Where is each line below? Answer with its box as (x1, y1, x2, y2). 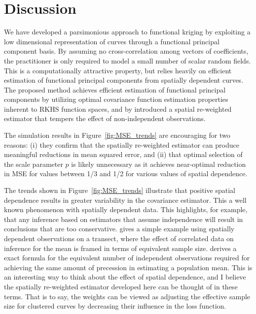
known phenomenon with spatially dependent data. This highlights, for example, (4, 204, 248, 215)
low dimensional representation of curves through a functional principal (4, 36, 219, 46)
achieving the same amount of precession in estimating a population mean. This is (4, 262, 253, 272)
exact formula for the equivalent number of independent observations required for (4, 252, 250, 263)
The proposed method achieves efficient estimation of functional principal (4, 84, 226, 94)
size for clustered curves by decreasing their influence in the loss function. (4, 301, 226, 311)
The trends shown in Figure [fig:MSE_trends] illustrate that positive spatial (4, 185, 235, 195)
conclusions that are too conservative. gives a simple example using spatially (4, 223, 235, 234)
